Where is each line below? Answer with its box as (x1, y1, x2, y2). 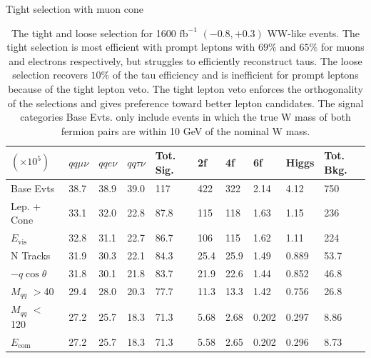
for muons (320, 39, 365, 54)
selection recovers (12, 67, 88, 82)
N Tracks (11, 247, 51, 262)
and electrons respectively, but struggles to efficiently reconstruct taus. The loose (9, 53, 362, 68)
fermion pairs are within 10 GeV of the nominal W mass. (61, 123, 310, 138)
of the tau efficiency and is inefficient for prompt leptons (112, 67, 359, 82)
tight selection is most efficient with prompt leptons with (6, 39, 255, 54)
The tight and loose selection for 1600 (11, 25, 176, 40)
